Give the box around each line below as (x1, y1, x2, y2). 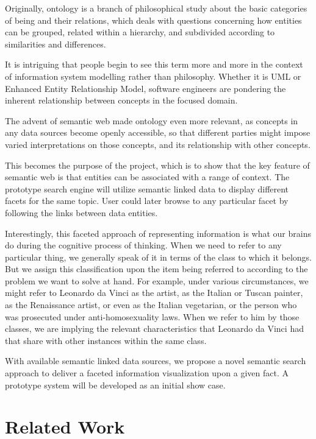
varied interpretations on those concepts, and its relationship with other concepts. (5, 138, 311, 150)
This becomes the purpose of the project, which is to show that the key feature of (5, 158, 310, 171)
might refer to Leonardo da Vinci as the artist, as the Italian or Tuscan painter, (5, 286, 303, 299)
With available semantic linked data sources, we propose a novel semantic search (5, 354, 306, 367)
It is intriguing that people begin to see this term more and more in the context (5, 58, 303, 71)
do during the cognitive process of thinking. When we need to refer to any (5, 239, 282, 251)
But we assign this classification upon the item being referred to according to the (5, 262, 308, 275)
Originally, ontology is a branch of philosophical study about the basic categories (5, 2, 307, 14)
